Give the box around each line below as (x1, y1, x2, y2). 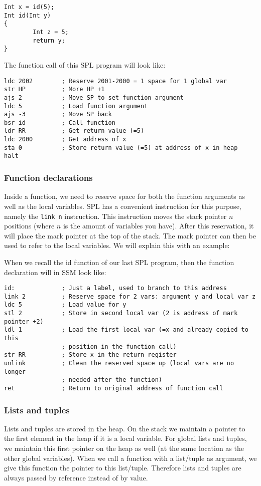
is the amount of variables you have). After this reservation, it (63, 220, 254, 231)
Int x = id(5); (4, 4, 55, 11)
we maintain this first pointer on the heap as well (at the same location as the (4, 443, 244, 453)
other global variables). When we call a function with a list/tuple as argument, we (4, 452, 257, 463)
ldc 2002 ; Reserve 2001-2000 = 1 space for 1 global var (4, 77, 227, 85)
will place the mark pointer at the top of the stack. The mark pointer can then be (4, 230, 256, 240)
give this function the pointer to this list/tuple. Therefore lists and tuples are (4, 462, 241, 473)
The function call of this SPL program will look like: (4, 59, 166, 70)
